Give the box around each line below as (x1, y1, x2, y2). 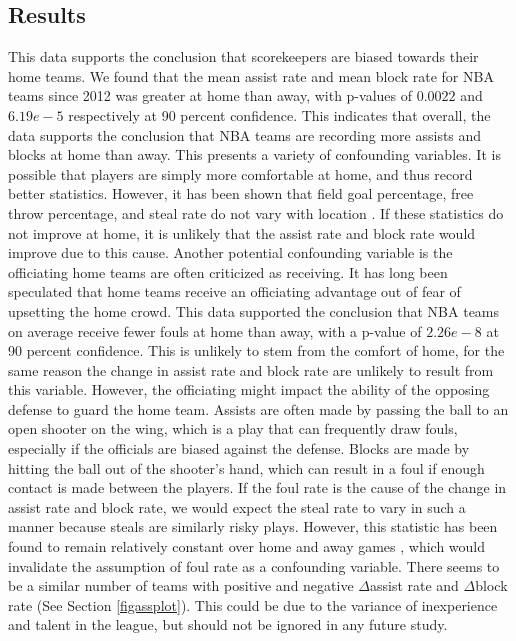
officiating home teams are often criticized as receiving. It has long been (8, 261, 448, 282)
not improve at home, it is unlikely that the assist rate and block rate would (8, 222, 476, 243)
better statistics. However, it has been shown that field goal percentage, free (8, 183, 474, 204)
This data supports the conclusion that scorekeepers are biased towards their (8, 46, 479, 67)
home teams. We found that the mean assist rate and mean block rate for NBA (8, 65, 494, 86)
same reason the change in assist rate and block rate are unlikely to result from (8, 359, 494, 380)
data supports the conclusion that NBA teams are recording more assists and (8, 124, 482, 145)
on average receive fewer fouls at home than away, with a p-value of (8, 320, 422, 341)
